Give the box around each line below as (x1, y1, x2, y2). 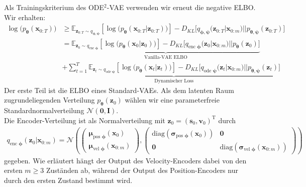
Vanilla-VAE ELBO (144, 54, 187, 60)
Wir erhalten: (4, 12, 46, 22)
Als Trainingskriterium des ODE (4, 2, 105, 12)
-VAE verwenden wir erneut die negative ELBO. (107, 2, 256, 12)
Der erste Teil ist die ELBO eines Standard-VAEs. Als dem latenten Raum (4, 84, 234, 95)
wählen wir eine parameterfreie (125, 95, 220, 105)
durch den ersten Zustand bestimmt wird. (4, 174, 133, 185)
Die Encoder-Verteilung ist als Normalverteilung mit (4, 115, 165, 125)
